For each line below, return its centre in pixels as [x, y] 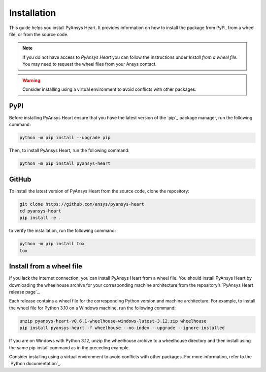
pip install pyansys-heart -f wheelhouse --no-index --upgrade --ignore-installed [122, 328]
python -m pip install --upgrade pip [65, 138]
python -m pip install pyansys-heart [65, 164]
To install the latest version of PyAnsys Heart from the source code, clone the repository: [99, 191]
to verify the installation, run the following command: [63, 231]
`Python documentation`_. [35, 364]
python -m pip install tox [52, 244]
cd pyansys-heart [40, 211]
